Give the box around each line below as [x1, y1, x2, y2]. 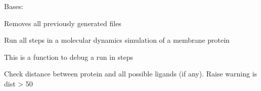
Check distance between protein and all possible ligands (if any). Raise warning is [4, 68, 257, 79]
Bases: [4, 1, 24, 11]
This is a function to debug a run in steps [4, 51, 134, 62]
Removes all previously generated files [4, 18, 121, 28]
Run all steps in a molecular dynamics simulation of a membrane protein [4, 35, 230, 45]
